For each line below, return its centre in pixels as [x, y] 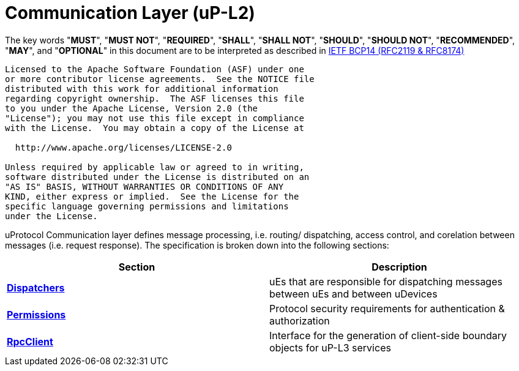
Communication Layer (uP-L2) [130, 13]
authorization [300, 320]
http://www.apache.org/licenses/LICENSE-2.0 [123, 147]
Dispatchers [36, 287]
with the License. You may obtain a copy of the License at [155, 128]
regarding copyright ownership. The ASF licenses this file [155, 98]
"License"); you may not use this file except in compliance [155, 118]
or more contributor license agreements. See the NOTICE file [160, 79]
